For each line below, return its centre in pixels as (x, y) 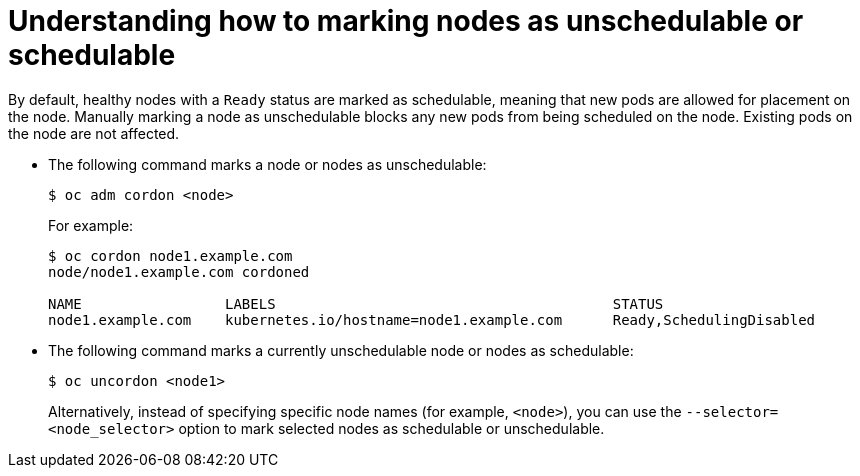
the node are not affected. (94, 133)
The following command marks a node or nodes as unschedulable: (267, 164)
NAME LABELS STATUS (356, 303)
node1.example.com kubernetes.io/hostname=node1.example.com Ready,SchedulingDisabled (432, 319)
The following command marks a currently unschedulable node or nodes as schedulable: (341, 350)
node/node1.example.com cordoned (179, 271)
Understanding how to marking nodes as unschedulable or (406, 21)
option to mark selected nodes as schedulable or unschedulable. (391, 428)
